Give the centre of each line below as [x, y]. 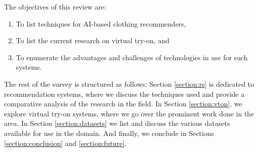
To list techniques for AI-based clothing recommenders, [101, 23]
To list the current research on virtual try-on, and [93, 40]
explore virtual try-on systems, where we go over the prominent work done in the [129, 113]
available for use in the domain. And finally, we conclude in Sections [109, 133]
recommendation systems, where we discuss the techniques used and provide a [124, 94]
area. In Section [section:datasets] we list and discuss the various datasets [117, 123]
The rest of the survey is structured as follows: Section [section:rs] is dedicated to [129, 84]
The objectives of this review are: [55, 7]
